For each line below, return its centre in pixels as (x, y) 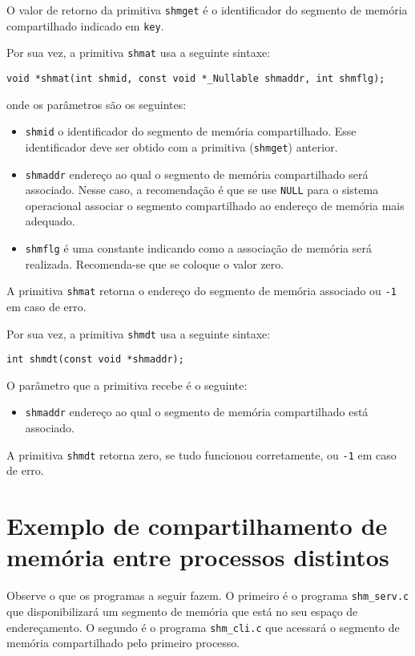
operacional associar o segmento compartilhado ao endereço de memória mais (215, 205)
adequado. (50, 221)
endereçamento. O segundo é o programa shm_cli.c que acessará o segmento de (203, 627)
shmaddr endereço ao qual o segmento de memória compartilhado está (197, 412)
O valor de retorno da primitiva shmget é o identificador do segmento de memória (207, 10)
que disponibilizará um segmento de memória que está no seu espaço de (182, 611)
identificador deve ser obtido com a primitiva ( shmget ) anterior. (181, 146)
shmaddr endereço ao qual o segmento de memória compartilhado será (197, 174)
